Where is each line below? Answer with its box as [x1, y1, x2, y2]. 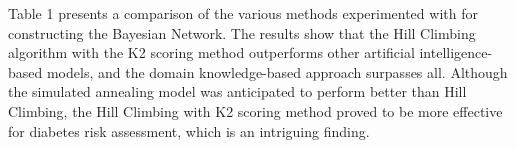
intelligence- [419, 42, 493, 63]
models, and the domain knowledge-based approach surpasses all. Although [46, 61, 508, 82]
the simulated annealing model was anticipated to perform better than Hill [8, 81, 467, 102]
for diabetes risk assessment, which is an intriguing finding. [8, 120, 370, 141]
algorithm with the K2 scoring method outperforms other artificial [8, 42, 415, 63]
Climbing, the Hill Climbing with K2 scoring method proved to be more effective [8, 100, 503, 121]
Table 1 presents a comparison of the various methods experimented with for [8, 3, 478, 23]
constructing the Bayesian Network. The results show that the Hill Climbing [8, 22, 476, 43]
